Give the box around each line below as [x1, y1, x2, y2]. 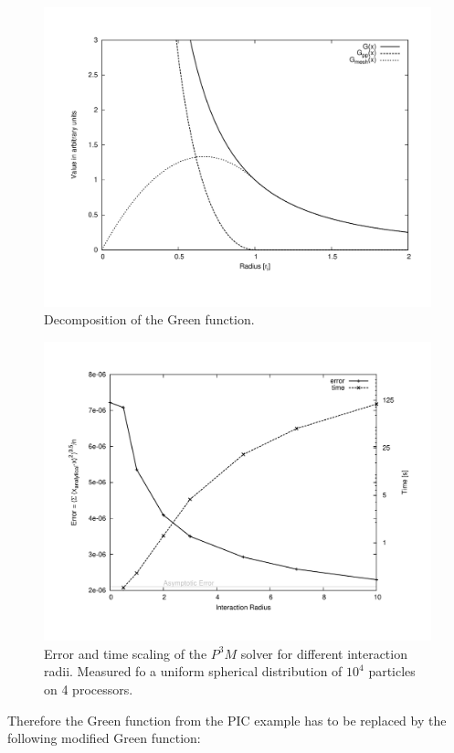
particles [368, 662, 416, 681]
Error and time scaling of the [44, 643, 207, 663]
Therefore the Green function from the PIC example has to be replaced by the [7, 710, 447, 729]
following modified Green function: [7, 728, 201, 748]
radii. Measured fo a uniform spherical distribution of [44, 662, 343, 681]
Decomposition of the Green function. [44, 310, 255, 329]
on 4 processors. [44, 680, 133, 698]
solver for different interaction [240, 643, 407, 663]
